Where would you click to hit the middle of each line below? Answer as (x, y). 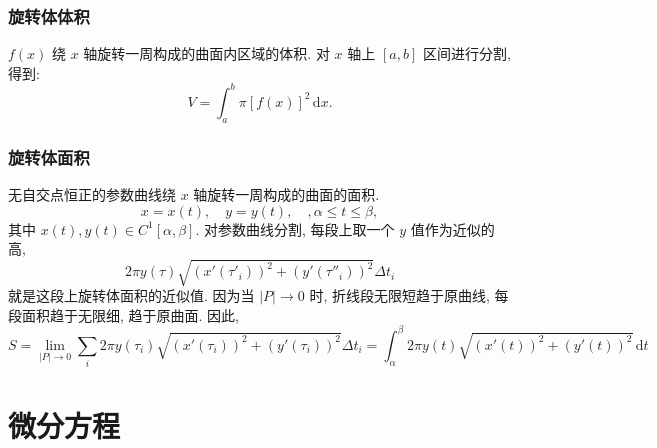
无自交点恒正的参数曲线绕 (92, 193)
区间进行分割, (466, 53)
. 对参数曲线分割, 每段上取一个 (295, 228)
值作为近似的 (452, 228)
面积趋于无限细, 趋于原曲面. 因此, (130, 314)
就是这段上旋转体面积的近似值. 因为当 (131, 295)
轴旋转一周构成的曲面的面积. (286, 193)
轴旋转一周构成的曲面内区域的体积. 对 (206, 53)
